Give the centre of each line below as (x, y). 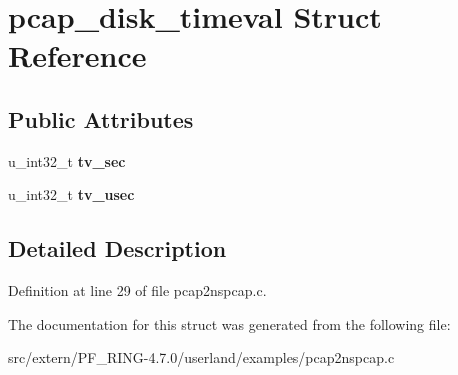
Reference (77, 55)
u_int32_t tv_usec (71, 194)
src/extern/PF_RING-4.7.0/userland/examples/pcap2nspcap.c (201, 357)
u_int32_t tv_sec (67, 160)
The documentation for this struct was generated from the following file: (229, 323)
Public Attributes (101, 118)
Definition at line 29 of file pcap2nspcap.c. (137, 290)
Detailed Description (117, 248)
